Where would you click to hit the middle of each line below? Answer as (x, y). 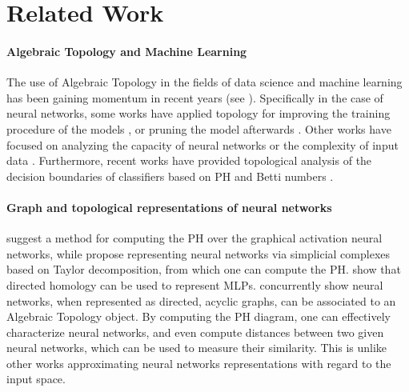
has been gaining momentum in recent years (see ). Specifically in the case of (195, 97)
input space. (36, 379)
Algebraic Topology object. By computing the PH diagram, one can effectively (198, 316)
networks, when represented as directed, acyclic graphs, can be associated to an (201, 300)
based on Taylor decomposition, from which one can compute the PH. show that (204, 269)
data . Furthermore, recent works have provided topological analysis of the (189, 160)
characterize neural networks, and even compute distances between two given (195, 332)
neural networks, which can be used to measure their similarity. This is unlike (197, 348)
